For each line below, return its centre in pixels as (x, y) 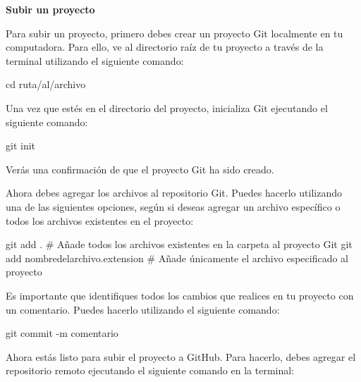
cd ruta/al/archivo (46, 84)
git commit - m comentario (62, 333)
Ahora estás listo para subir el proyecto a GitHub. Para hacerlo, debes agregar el (181, 356)
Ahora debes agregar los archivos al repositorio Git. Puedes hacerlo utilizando (174, 193)
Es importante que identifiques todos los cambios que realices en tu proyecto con (180, 295)
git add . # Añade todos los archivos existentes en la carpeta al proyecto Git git (179, 244)
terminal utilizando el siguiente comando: (95, 60)
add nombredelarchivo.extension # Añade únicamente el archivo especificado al (177, 258)
